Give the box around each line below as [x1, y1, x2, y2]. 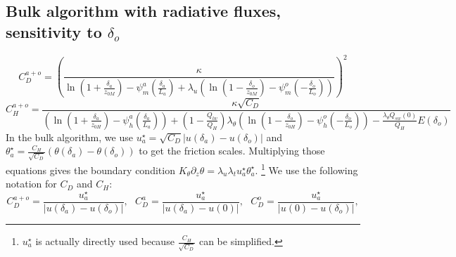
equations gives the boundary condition [6, 162, 175, 177]
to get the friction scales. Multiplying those [139, 143, 325, 158]
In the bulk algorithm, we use [6, 129, 133, 144]
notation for [6, 176, 57, 191]
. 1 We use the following [255, 161, 358, 177]
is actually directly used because [35, 234, 175, 248]
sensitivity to [6, 20, 102, 42]
